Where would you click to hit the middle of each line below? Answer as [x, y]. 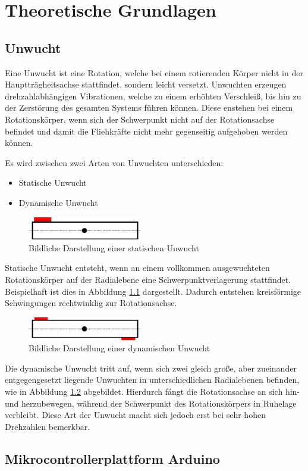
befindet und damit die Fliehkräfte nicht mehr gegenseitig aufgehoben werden [146, 131]
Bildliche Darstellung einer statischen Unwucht [114, 247]
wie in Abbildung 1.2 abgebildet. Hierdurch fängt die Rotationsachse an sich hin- [153, 392]
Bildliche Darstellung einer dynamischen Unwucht [120, 348]
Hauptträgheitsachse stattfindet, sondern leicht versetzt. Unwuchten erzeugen [146, 84]
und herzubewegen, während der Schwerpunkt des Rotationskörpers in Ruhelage [151, 403]
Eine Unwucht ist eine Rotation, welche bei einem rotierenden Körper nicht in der [154, 72]
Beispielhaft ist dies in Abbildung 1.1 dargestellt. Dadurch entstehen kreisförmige [153, 291]
